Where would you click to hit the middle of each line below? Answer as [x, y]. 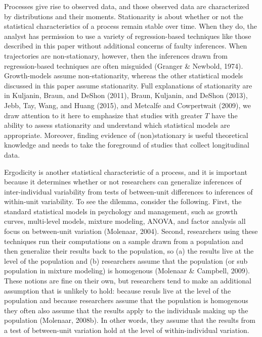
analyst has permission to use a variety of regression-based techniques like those [128, 36]
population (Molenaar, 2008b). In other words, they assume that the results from [130, 320]
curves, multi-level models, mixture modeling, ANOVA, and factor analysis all [125, 221]
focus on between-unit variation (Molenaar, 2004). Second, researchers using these [131, 231]
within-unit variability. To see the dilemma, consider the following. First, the [123, 201]
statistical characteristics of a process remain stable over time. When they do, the [131, 26]
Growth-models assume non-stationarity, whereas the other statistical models [124, 76]
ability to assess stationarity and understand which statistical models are [117, 125]
